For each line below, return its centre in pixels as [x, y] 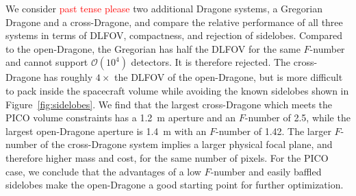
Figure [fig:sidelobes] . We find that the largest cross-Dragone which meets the [169, 104]
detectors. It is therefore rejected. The [211, 62]
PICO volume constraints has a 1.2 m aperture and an [121, 118]
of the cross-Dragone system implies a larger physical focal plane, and [186, 144]
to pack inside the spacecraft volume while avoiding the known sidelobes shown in [177, 90]
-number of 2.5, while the [297, 118]
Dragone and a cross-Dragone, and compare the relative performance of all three [174, 22]
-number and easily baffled [266, 171]
